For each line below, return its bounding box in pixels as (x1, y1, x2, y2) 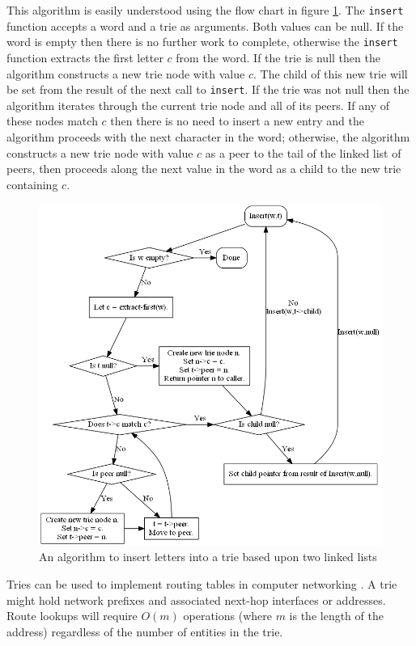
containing (6, 175, 58, 192)
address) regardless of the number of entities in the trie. (6, 623, 283, 640)
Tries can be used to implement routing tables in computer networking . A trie (6, 575, 397, 592)
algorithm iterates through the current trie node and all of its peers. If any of (6, 96, 390, 113)
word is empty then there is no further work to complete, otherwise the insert (6, 33, 398, 50)
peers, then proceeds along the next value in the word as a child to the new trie (6, 160, 401, 177)
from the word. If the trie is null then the (176, 49, 380, 65)
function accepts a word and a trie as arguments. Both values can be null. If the (6, 17, 404, 34)
